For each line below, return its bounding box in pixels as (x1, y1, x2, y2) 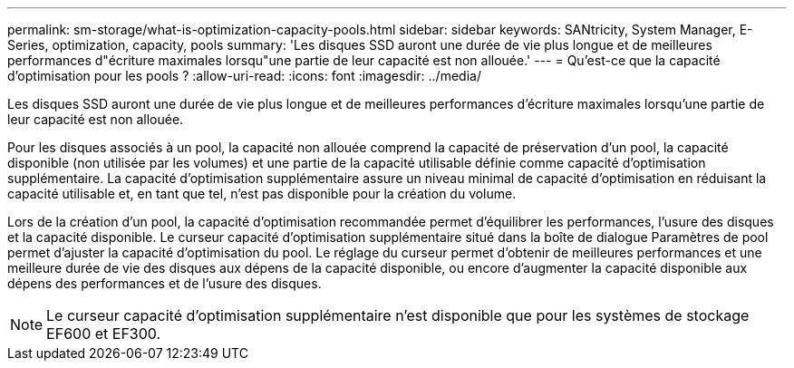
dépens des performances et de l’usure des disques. (7, 276, 322, 291)
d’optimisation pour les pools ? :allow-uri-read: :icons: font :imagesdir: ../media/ (7, 68, 481, 83)
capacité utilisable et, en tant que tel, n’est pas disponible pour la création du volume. (7, 186, 517, 201)
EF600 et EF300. (46, 324, 161, 343)
